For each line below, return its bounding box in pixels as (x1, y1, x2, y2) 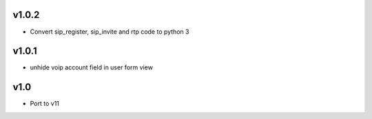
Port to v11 (30, 100, 60, 108)
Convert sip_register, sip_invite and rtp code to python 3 (30, 28, 189, 36)
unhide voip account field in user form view (30, 63, 153, 72)
